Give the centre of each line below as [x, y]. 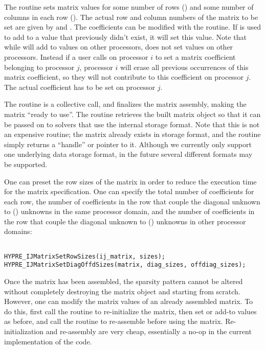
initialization [24, 331]
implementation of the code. [48, 341]
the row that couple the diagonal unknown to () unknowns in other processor [125, 221]
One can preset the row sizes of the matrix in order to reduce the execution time [130, 181]
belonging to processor [39, 67]
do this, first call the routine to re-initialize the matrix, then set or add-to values [130, 311]
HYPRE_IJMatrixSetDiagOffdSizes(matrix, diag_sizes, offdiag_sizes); [125, 265]
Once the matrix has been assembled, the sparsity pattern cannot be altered [124, 281]
